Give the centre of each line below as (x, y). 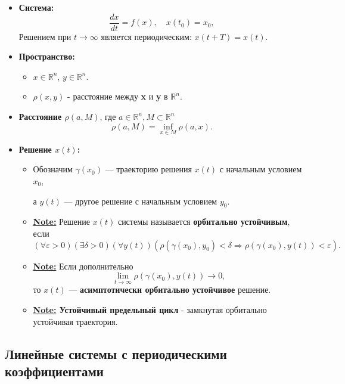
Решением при (45, 36)
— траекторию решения (148, 169)
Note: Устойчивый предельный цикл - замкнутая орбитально (150, 310)
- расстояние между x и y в (118, 96)
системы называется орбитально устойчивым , (204, 222)
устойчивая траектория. (75, 321)
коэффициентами (54, 371)
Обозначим (53, 169)
